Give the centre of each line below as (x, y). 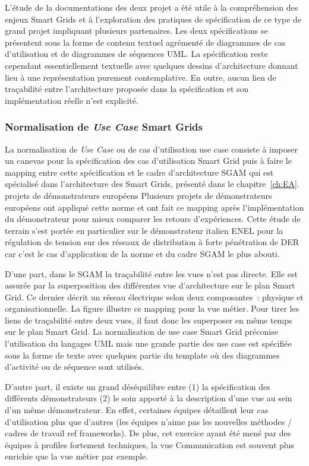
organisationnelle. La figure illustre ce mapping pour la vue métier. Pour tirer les (152, 308)
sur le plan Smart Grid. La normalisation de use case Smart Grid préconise (141, 332)
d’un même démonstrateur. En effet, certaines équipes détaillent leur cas (137, 410)
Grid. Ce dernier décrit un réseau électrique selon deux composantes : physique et (154, 297)
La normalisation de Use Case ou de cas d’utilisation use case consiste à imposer (152, 149)
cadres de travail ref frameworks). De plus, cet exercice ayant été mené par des (148, 433)
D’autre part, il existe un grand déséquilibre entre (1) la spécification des (138, 386)
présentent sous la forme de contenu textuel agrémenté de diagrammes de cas (145, 42)
